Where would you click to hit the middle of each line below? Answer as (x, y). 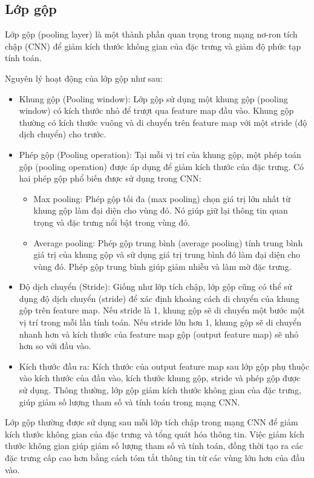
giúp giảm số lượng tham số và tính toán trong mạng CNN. (129, 401)
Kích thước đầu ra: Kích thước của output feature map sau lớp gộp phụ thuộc (164, 366)
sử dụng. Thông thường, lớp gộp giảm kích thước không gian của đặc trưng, (160, 390)
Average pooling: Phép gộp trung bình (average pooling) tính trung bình (168, 242)
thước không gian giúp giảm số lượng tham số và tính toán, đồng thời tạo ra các (154, 446)
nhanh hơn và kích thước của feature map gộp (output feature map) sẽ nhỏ (159, 334)
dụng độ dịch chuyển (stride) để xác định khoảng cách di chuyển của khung (159, 298)
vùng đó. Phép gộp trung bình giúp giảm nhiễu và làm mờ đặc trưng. (162, 266)
